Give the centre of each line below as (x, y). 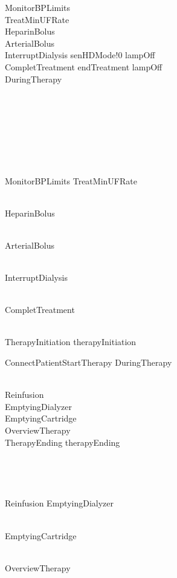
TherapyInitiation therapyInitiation (71, 342)
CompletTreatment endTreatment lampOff (84, 66)
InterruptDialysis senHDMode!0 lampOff (80, 55)
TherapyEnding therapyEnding (63, 442)
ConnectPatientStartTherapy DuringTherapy (88, 362)
